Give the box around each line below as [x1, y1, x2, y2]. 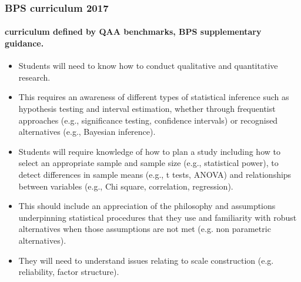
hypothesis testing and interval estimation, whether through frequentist [18, 102, 276, 115]
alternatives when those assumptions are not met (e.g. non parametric [18, 223, 271, 235]
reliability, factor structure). [18, 266, 119, 278]
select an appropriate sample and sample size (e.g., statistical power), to [18, 157, 279, 169]
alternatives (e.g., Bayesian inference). [18, 125, 156, 138]
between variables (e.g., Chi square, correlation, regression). [18, 180, 233, 192]
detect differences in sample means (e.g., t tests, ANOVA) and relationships [18, 168, 292, 180]
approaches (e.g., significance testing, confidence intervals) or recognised [18, 114, 278, 126]
